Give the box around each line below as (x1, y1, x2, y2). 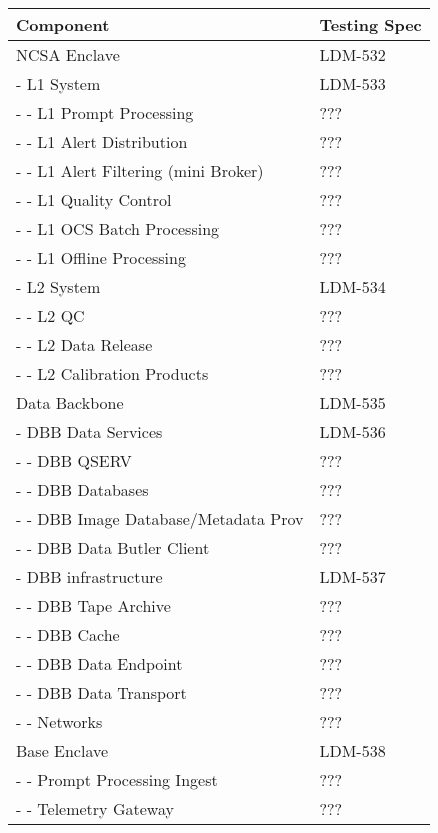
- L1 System (16, 72, 101, 95)
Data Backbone (16, 391, 124, 414)
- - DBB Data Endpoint (16, 652, 183, 675)
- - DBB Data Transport (16, 681, 187, 704)
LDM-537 (319, 565, 386, 588)
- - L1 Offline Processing (16, 246, 186, 269)
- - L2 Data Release (16, 333, 153, 356)
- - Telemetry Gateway (16, 797, 174, 820)
